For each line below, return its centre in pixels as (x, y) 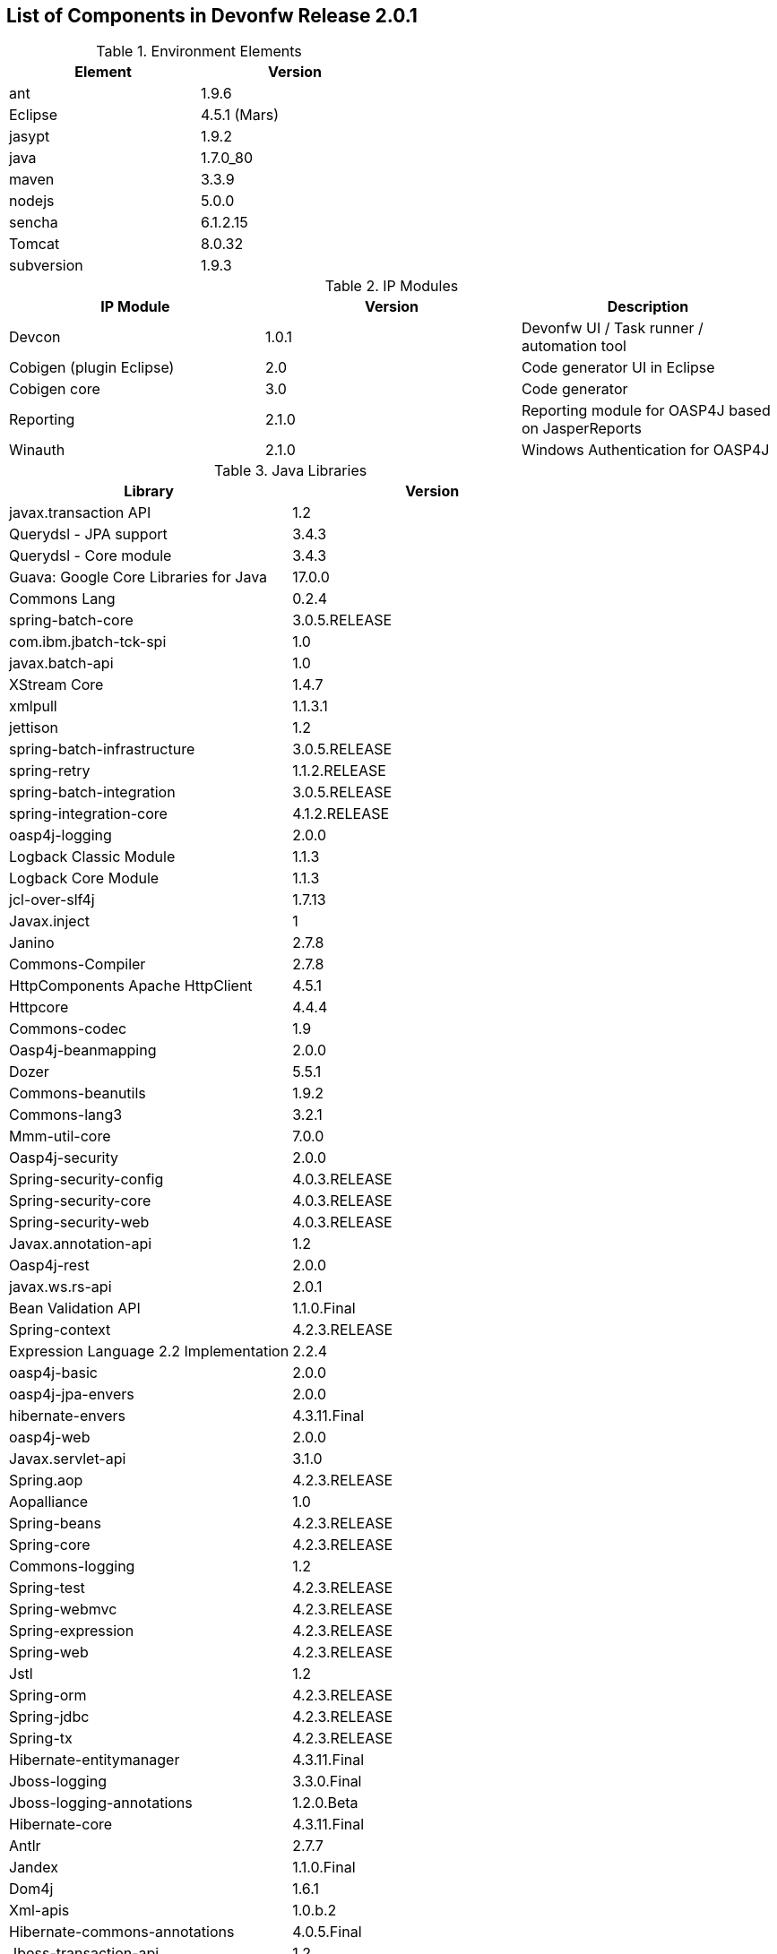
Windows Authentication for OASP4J (645, 450)
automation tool (574, 346)
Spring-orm (48, 1696)
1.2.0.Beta (325, 1803)
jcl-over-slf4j (52, 900)
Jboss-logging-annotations (101, 1803)
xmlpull (33, 706)
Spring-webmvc (63, 1610)
